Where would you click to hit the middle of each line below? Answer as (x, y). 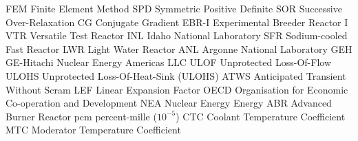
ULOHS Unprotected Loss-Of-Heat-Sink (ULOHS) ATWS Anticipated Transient (176, 75)
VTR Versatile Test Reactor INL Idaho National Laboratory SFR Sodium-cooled (177, 35)
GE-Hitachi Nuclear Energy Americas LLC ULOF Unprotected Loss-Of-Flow (168, 62)
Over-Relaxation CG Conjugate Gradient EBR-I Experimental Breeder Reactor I (177, 22)
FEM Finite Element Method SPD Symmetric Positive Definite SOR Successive (174, 8)
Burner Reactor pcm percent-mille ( (81, 116)
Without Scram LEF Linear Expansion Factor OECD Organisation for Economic (177, 89)
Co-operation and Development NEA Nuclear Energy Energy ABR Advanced (169, 103)
